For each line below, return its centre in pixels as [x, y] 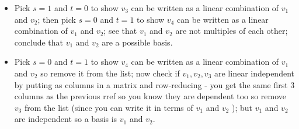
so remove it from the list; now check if [110, 73]
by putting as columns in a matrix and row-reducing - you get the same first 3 [154, 84]
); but [242, 107]
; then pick [57, 19]
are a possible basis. [137, 42]
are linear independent [254, 73]
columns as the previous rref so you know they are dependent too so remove [150, 96]
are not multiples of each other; [232, 31]
